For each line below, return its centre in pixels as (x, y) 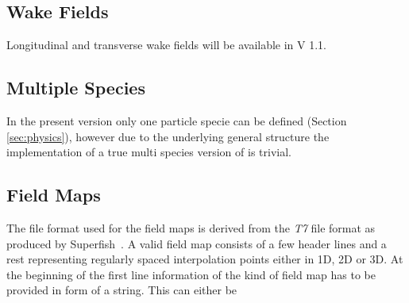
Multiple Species (76, 88)
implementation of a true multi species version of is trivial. (149, 152)
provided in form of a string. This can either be (122, 290)
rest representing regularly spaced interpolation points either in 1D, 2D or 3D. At (205, 259)
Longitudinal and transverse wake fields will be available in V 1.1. (167, 45)
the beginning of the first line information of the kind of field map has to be (191, 274)
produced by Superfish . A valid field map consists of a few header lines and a (197, 243)
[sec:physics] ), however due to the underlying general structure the (168, 136)
